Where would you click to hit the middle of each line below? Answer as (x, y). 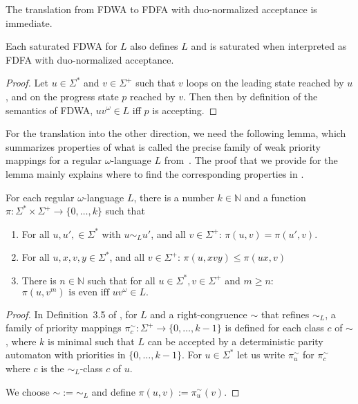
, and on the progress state (62, 96)
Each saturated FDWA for (62, 46)
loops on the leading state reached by (265, 83)
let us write (261, 355)
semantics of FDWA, (49, 110)
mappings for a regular (54, 160)
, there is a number (174, 197)
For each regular (40, 197)
